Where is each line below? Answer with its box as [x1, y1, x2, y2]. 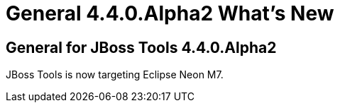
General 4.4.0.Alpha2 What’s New [6, 1, 334, 25]
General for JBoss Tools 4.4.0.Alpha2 [6, 38, 277, 56]
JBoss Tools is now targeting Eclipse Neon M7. [6, 68, 224, 81]
